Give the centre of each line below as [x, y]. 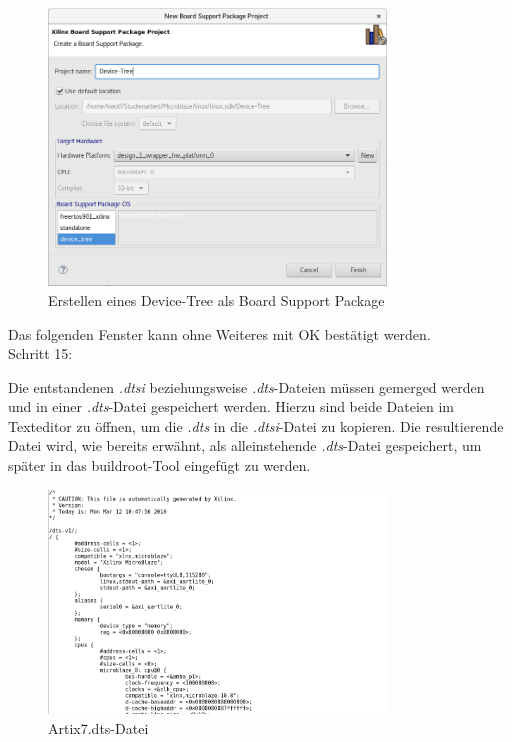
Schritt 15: [40, 353]
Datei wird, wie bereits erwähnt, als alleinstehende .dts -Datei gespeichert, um [245, 445]
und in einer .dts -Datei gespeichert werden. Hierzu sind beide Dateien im [231, 406]
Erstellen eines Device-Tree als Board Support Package [216, 299]
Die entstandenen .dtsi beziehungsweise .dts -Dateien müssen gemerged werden [246, 386]
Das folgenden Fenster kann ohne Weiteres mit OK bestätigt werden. [219, 333]
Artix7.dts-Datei [98, 727]
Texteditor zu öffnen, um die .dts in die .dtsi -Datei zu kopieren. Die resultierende [256, 425]
